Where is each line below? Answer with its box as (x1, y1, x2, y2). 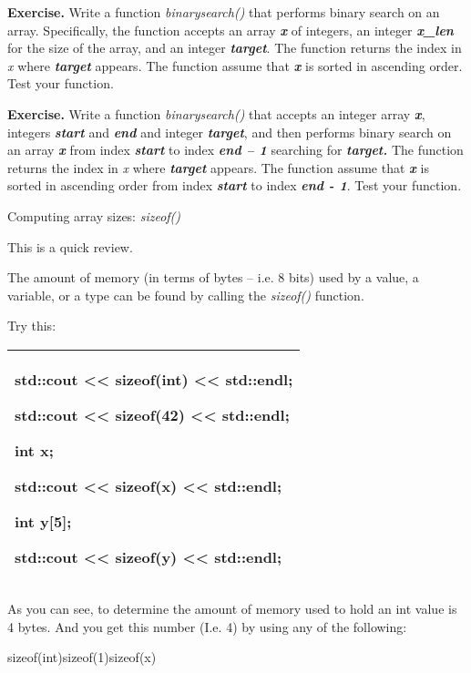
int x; (15, 439, 54, 461)
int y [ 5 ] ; (15, 510, 72, 532)
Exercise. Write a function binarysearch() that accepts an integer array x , (7, 104, 425, 123)
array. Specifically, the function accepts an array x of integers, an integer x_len (7, 20, 454, 39)
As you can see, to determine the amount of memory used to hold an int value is (7, 598, 457, 617)
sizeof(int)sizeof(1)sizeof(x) (7, 648, 157, 667)
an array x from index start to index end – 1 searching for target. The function (7, 140, 464, 159)
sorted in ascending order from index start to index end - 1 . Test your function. (7, 176, 462, 195)
